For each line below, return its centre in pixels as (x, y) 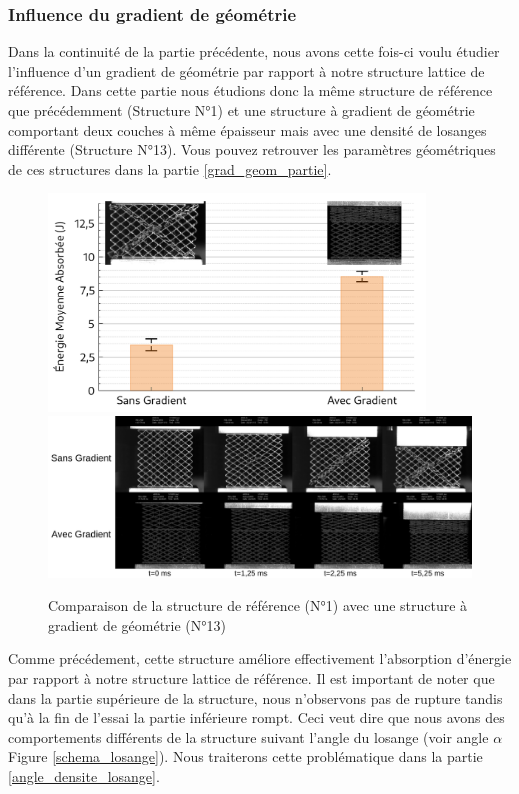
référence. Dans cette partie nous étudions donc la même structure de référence (250, 90)
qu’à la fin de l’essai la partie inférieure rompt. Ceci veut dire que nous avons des (256, 717)
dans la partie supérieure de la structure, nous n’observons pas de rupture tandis (255, 697)
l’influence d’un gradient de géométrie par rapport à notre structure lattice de (246, 70)
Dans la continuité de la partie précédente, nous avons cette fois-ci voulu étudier (254, 51)
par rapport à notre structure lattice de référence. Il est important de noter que (251, 677)
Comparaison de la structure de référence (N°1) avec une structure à (258, 605)
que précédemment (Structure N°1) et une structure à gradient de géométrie (241, 110)
